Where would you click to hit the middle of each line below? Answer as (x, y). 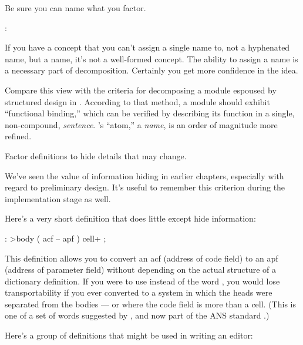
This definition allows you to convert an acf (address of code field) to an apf (142, 258)
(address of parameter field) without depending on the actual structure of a (141, 269)
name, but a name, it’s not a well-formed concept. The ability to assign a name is (151, 58)
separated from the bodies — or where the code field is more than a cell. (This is (150, 304)
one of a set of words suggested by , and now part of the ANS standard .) (137, 315)
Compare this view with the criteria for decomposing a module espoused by (141, 90)
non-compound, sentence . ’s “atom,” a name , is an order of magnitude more (141, 124)
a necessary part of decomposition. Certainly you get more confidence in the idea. (151, 70)
